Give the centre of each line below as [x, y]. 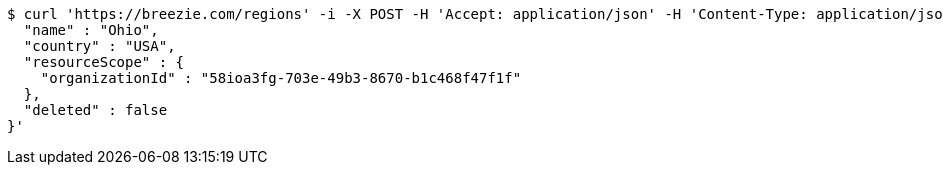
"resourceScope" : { [104, 62]
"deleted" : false [95, 110]
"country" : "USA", [99, 46]
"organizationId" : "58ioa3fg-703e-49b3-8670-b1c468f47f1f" [281, 78]
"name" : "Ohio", [91, 30]
